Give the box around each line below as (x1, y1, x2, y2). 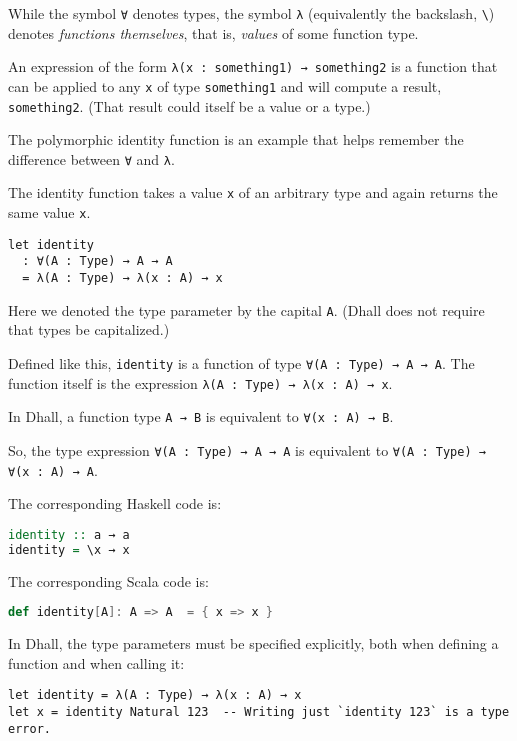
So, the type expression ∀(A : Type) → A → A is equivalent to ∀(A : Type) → (8, 439, 486, 460)
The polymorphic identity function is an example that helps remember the (8, 129, 464, 150)
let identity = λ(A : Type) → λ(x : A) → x (8, 688, 302, 703)
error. (8, 721, 51, 736)
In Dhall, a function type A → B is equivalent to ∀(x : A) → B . (8, 406, 394, 427)
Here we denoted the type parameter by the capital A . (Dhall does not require (8, 299, 485, 320)
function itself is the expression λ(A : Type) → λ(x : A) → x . (8, 372, 393, 393)
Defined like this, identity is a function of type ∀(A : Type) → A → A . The (8, 353, 475, 373)
